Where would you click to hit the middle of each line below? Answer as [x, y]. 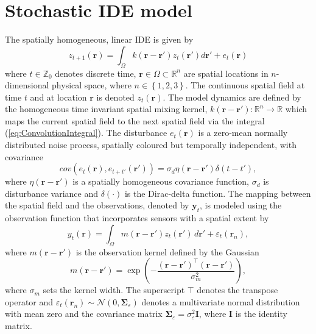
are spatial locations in [226, 73]
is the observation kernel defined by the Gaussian [167, 251]
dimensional [27, 85]
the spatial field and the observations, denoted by [97, 205]
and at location [58, 97]
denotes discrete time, [96, 73]
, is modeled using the [241, 205]
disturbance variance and [52, 193]
